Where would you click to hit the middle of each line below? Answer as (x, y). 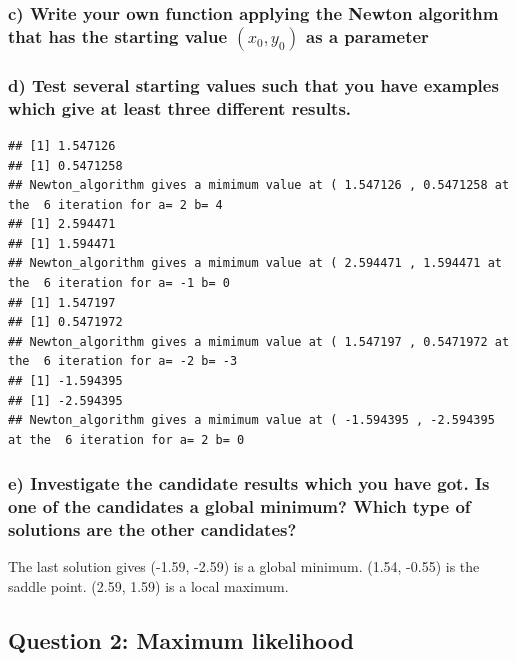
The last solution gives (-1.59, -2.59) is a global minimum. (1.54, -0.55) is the (244, 566)
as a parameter (367, 35)
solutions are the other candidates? (152, 529)
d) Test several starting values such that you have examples (253, 84)
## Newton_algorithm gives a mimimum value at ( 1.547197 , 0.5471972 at (259, 341)
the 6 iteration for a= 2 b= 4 (115, 204)
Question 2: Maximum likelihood (181, 640)
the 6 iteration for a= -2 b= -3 (123, 361)
